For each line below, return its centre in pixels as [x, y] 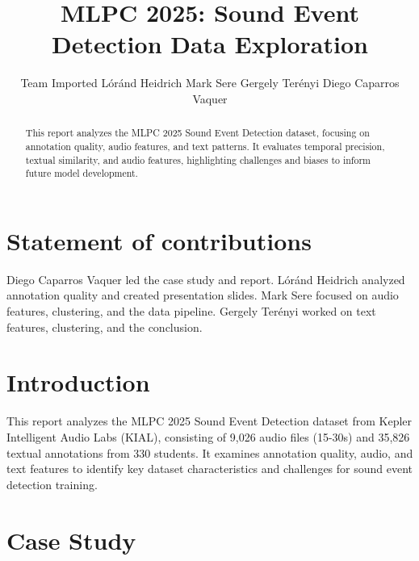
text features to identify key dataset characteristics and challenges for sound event [210, 469]
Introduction [78, 382]
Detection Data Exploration [210, 44]
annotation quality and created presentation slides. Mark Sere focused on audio [203, 295]
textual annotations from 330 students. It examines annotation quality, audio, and [210, 452]
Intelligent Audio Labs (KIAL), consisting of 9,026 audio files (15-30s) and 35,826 [208, 436]
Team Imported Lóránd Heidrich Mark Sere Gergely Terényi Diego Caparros [210, 83]
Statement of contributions [159, 240]
